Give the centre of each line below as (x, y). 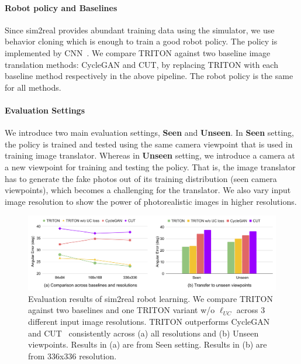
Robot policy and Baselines (61, 7)
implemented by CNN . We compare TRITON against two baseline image (138, 52)
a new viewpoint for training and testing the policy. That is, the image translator (150, 166)
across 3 (251, 310)
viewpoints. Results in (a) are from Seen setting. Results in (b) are (148, 344)
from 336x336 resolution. (72, 356)
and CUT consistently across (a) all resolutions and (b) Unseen (143, 333)
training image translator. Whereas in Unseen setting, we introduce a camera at (150, 155)
